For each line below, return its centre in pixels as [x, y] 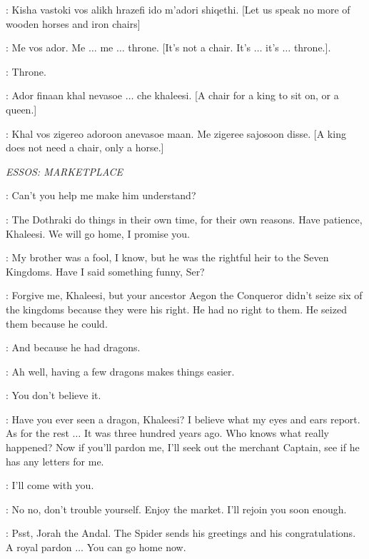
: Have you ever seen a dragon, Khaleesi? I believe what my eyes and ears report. [183, 419]
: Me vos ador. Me [46, 47]
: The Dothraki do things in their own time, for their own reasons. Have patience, [184, 219]
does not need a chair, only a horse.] [85, 147]
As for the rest [37, 433]
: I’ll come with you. [50, 485]
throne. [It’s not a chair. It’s [189, 47]
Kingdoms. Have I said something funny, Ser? [105, 271]
